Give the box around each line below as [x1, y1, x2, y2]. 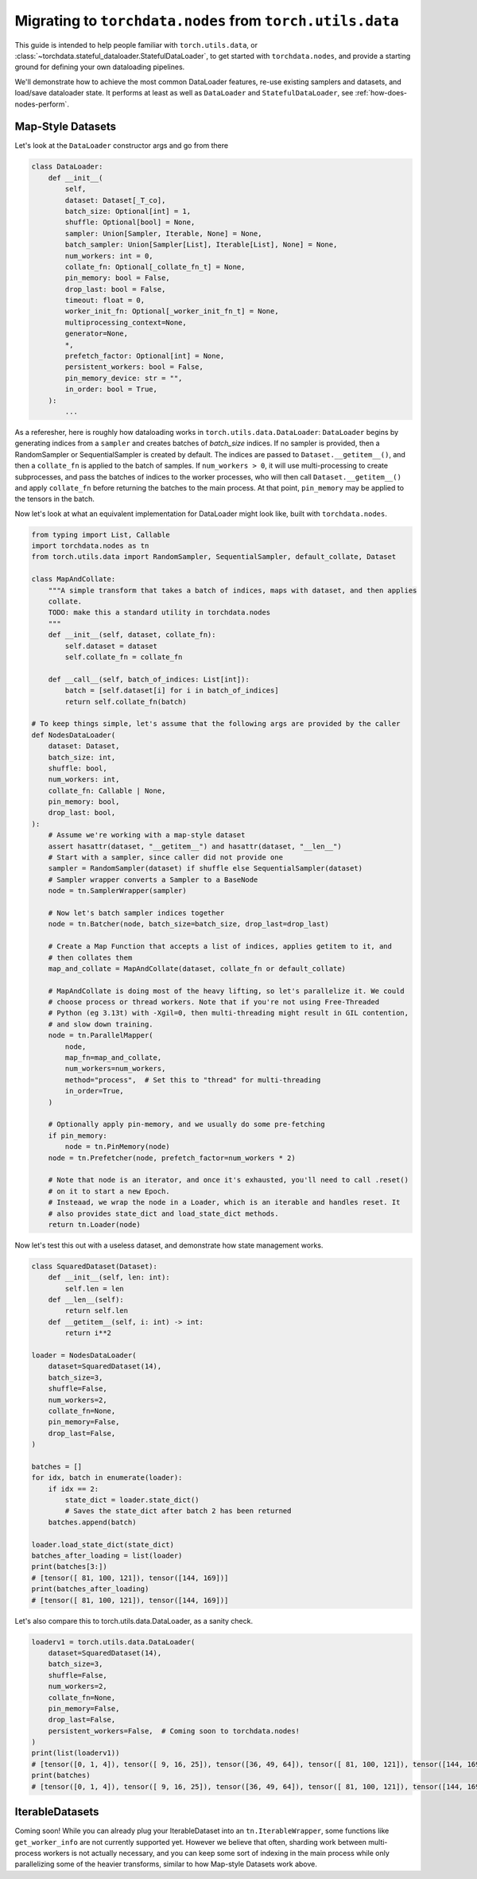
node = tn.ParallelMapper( [48, 1031, 154, 1040]
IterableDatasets [14, 1805, 99, 1819]
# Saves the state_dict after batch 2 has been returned [64, 1507, 292, 1516]
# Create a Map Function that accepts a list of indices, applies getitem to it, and [48, 942, 393, 951]
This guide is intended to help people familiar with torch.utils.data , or [14, 40, 258, 49]
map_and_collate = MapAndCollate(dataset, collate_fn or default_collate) [48, 964, 346, 973]
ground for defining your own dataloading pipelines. [14, 62, 185, 72]
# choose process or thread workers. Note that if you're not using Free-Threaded [48, 998, 380, 1007]
